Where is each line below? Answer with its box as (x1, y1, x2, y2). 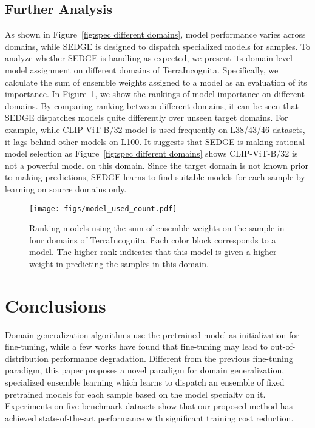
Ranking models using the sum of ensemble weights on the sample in (29, 222, 285, 234)
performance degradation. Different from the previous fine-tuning (51, 352, 293, 364)
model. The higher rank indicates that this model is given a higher (29, 245, 277, 258)
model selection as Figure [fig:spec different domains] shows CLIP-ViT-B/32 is (5, 147, 298, 160)
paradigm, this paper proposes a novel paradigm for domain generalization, (5, 364, 285, 376)
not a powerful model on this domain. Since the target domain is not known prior (5, 158, 309, 171)
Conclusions (5, 293, 106, 318)
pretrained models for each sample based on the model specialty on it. (5, 387, 266, 400)
